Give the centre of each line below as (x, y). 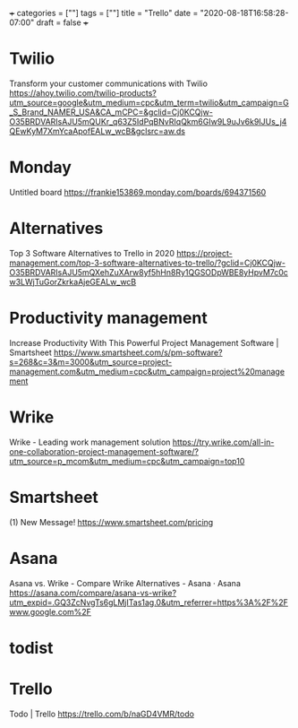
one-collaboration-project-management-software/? (104, 451)
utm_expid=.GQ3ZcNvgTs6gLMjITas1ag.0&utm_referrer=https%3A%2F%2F (149, 602)
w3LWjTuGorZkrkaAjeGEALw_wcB (73, 282)
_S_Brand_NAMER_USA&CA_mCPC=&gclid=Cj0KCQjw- (111, 112)
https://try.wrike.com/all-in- (223, 442)
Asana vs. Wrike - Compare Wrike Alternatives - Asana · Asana (125, 583)
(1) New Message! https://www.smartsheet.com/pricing (111, 522)
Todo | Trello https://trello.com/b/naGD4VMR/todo (102, 714)
